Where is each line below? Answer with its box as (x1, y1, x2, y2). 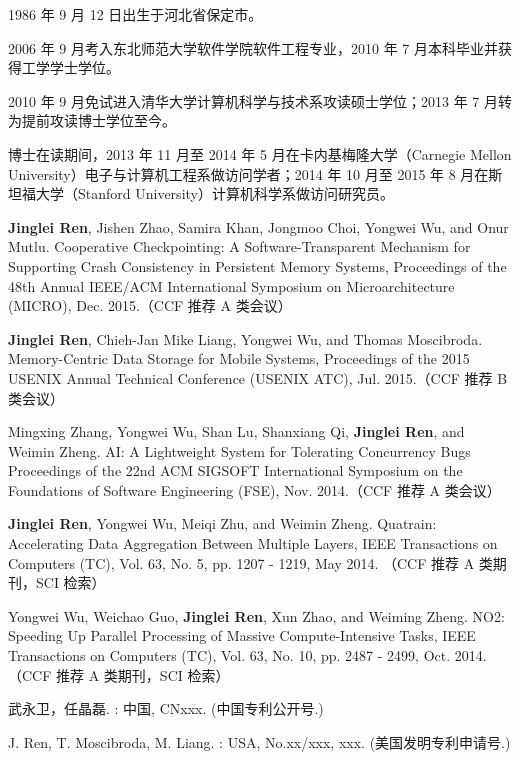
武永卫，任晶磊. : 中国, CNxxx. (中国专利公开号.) (8, 698, 324, 719)
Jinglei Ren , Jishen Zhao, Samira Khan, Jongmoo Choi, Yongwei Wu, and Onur (8, 216, 509, 237)
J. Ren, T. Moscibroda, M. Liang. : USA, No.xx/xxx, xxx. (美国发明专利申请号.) (8, 731, 511, 752)
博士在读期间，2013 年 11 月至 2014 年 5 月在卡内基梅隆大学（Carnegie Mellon (8, 143, 512, 164)
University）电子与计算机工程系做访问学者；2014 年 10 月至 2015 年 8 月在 (8, 163, 489, 184)
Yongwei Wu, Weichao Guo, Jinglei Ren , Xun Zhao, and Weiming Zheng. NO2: (8, 605, 505, 626)
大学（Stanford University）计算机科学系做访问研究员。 (35, 183, 394, 204)
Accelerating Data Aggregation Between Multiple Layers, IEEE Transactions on (8, 533, 498, 554)
